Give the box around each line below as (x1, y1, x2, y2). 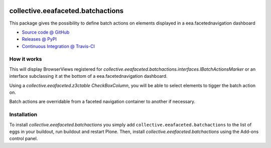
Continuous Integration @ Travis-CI (22, 43, 95, 49)
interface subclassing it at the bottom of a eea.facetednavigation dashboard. (9, 73, 168, 79)
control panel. (9, 135, 38, 141)
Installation (9, 111, 38, 118)
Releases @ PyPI (22, 36, 57, 42)
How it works (9, 56, 42, 63)
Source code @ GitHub (22, 29, 70, 35)
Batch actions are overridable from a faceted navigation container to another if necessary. (9, 98, 196, 105)
